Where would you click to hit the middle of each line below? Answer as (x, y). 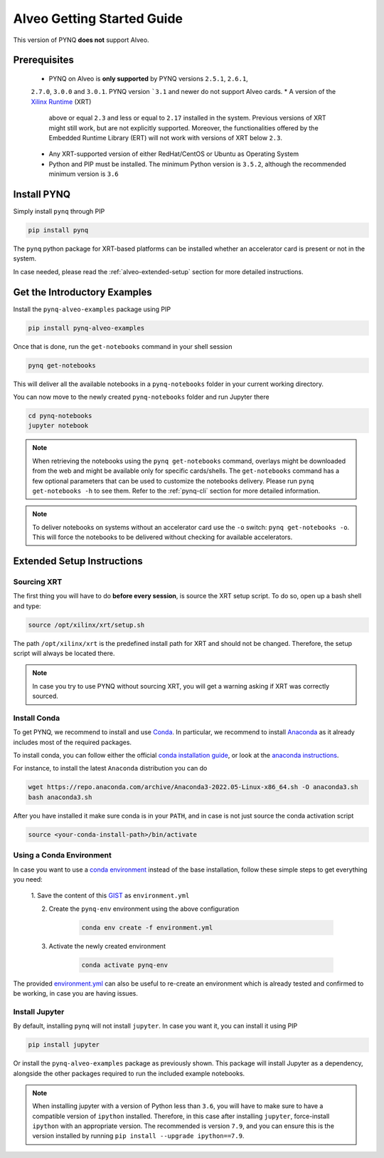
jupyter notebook (58, 426)
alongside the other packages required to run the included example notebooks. (129, 1073)
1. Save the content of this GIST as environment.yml (110, 896)
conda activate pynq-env (125, 965)
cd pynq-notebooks (60, 416)
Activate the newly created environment (107, 946)
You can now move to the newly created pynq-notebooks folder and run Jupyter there (141, 397)
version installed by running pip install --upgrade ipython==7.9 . (138, 1136)
